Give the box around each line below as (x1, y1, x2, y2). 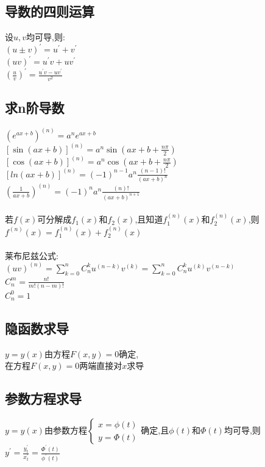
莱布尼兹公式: (5, 249, 58, 262)
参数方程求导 (5, 389, 82, 408)
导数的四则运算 (5, 2, 94, 21)
